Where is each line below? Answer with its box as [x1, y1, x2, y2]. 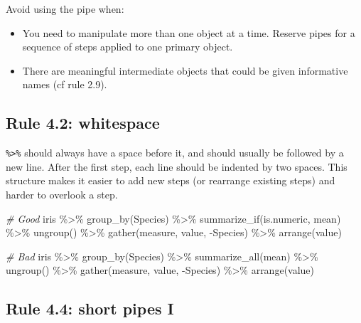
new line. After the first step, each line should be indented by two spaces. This [6, 159, 347, 174]
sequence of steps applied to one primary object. [22, 39, 233, 54]
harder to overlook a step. [6, 187, 118, 202]
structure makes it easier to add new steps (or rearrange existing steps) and [6, 173, 335, 188]
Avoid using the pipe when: [6, 1, 124, 16]
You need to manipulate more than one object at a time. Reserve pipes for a [22, 25, 355, 40]
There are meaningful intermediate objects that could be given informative [22, 63, 348, 78]
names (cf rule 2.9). [22, 77, 107, 92]
